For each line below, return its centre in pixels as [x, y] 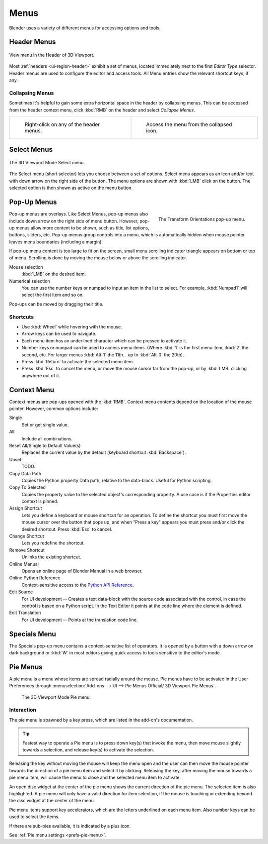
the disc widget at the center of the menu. [52, 801]
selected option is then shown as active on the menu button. [71, 188]
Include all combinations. [47, 438]
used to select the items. [34, 817]
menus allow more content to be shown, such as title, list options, [82, 228]
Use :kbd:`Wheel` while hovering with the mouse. [72, 326]
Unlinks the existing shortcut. [51, 557]
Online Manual [24, 564]
